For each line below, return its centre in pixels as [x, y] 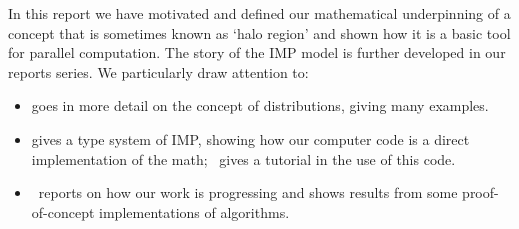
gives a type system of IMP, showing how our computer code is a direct [250, 138]
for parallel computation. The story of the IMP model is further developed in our [257, 52]
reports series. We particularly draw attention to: [158, 71]
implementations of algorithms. [194, 211]
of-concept [63, 211]
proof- [480, 192]
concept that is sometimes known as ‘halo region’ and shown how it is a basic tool [259, 32]
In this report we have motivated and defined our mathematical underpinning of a [259, 13]
